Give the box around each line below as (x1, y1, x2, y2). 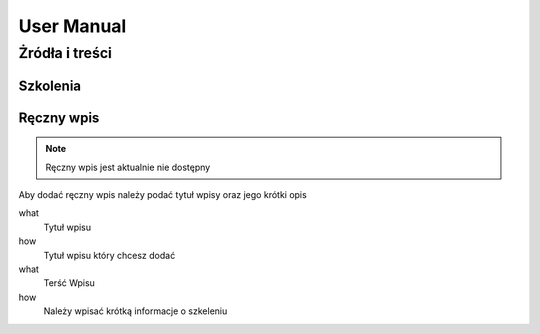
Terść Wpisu (43, 277, 95, 289)
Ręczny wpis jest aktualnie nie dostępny (45, 161, 211, 173)
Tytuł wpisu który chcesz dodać (43, 249, 176, 261)
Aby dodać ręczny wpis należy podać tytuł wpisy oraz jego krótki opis (18, 189, 307, 201)
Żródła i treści (18, 44, 112, 62)
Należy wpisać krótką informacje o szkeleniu (43, 305, 228, 317)
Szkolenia (18, 77, 82, 94)
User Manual (18, 15, 127, 37)
